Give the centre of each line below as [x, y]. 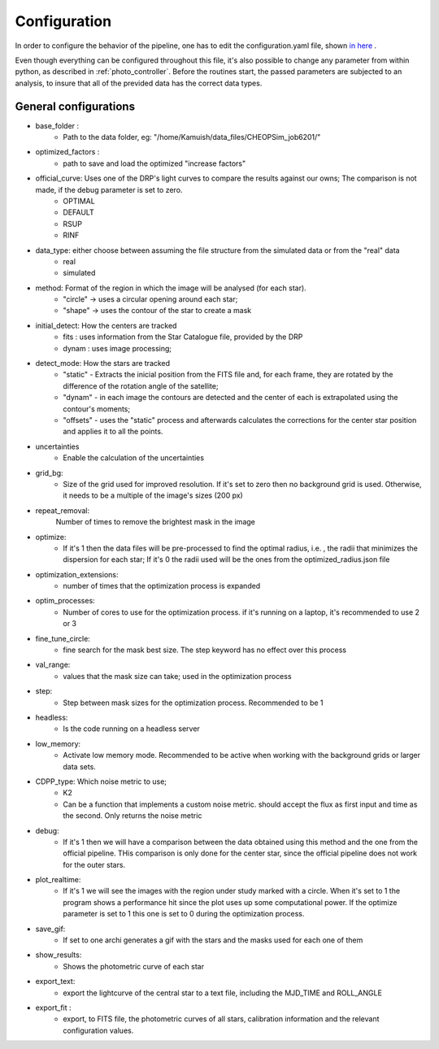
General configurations [75, 106]
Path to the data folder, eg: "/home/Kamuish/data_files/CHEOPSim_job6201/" [192, 137]
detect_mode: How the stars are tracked [103, 363]
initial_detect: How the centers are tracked [106, 325]
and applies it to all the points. [113, 432]
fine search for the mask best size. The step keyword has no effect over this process [205, 650]
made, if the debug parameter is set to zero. [109, 189]
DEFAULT [78, 212]
